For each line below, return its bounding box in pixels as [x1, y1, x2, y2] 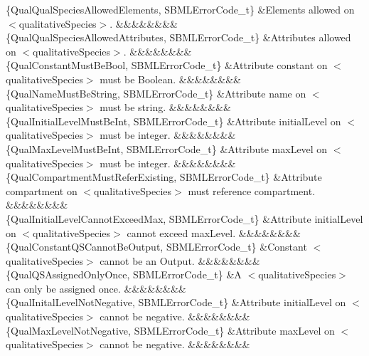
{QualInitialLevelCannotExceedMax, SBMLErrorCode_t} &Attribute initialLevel [6, 211, 363, 226]
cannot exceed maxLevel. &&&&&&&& [127, 225, 301, 240]
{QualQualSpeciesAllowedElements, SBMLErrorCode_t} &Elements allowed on [6, 2, 355, 16]
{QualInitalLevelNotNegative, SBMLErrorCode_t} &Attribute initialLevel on [6, 295, 346, 310]
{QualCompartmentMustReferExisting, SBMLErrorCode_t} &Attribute [6, 169, 322, 184]
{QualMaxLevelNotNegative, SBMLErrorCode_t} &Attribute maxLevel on [6, 323, 335, 337]
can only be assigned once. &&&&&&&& [6, 281, 186, 295]
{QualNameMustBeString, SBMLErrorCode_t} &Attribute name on [6, 85, 306, 100]
